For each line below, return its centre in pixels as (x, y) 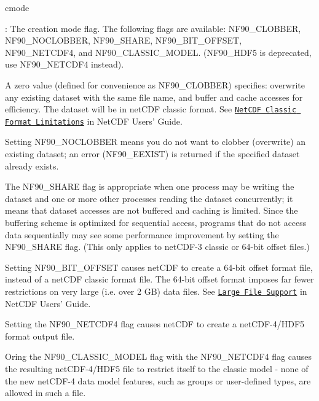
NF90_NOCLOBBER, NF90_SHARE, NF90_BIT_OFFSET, (124, 40)
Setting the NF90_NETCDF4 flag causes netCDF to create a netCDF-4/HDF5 (155, 324)
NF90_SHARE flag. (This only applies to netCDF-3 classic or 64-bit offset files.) (157, 247)
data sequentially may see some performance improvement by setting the (142, 234)
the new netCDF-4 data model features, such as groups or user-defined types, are (158, 380)
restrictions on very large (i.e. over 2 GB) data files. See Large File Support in (156, 291)
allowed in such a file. (45, 393)
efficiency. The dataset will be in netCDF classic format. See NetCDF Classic (151, 109)
